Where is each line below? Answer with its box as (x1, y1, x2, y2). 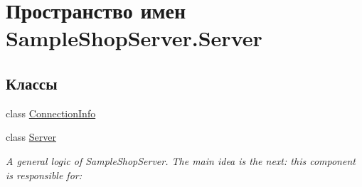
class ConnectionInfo (6, 105, 96, 120)
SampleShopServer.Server (6, 23, 262, 53)
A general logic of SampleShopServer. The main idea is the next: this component (6, 153, 356, 168)
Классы (6, 72, 58, 94)
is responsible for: (6, 167, 82, 182)
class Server (6, 129, 57, 144)
